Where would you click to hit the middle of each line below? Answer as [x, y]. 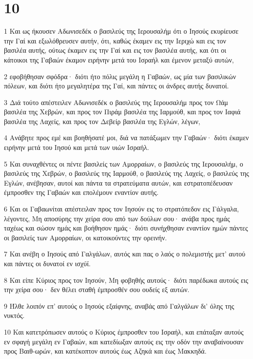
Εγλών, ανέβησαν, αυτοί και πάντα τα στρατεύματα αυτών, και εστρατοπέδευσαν [118, 182]
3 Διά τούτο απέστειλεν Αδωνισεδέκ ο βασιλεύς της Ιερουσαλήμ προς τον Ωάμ [116, 102]
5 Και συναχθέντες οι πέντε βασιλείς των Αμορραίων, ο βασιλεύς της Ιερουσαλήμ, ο [124, 163]
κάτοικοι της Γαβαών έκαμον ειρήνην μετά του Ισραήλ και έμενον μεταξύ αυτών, [119, 59]
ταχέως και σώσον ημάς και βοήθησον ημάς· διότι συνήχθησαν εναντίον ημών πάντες [126, 228]
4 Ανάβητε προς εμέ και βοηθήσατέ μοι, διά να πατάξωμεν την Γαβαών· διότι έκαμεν [126, 137]
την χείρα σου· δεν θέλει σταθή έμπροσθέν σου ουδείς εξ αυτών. [97, 289]
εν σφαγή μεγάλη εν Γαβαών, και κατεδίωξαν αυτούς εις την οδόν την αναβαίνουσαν [124, 341]
